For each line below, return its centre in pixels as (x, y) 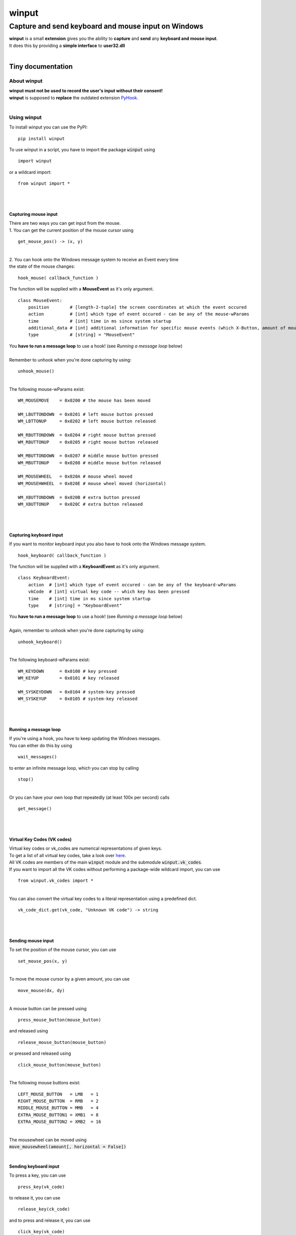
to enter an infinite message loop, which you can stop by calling (74, 768)
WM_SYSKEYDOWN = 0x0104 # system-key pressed (76, 692)
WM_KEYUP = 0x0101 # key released (69, 678)
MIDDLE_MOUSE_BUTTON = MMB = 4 (58, 1108)
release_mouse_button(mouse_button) (62, 1042)
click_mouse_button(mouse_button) (59, 1065)
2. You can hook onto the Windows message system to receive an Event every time (94, 259)
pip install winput (41, 139)
